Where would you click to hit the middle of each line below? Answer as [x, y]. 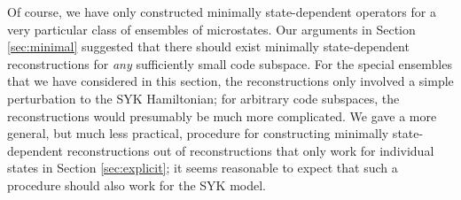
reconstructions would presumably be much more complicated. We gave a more [222, 115]
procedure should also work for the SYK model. [137, 185]
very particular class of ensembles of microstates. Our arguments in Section [211, 29]
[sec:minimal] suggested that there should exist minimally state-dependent [208, 46]
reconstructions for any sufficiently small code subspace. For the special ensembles [230, 63]
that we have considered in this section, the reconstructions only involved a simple [230, 81]
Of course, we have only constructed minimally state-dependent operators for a [222, 12]
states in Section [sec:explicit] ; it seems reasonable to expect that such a [203, 168]
